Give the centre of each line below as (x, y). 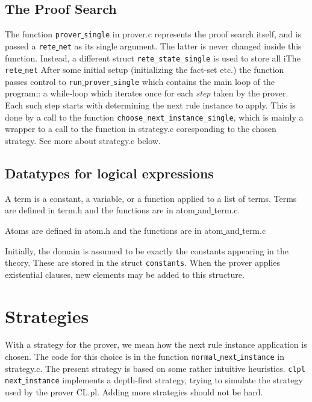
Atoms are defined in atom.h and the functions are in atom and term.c (136, 230)
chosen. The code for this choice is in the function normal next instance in (145, 356)
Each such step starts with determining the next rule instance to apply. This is (150, 105)
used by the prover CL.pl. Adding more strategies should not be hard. (134, 392)
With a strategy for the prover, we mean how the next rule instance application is (156, 344)
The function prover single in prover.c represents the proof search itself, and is (153, 34)
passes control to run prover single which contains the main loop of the (140, 81)
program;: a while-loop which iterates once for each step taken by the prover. (147, 93)
